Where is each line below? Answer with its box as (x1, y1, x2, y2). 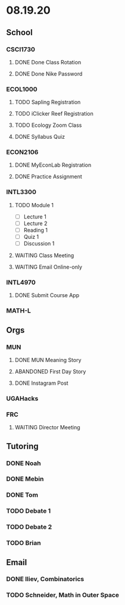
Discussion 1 (23, 240, 55, 247)
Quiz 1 (23, 233, 39, 240)
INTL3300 (6, 188, 37, 197)
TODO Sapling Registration (14, 99, 81, 106)
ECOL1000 (6, 85, 37, 93)
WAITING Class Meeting (14, 252, 74, 259)
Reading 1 (23, 226, 48, 233)
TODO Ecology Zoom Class (14, 121, 82, 129)
